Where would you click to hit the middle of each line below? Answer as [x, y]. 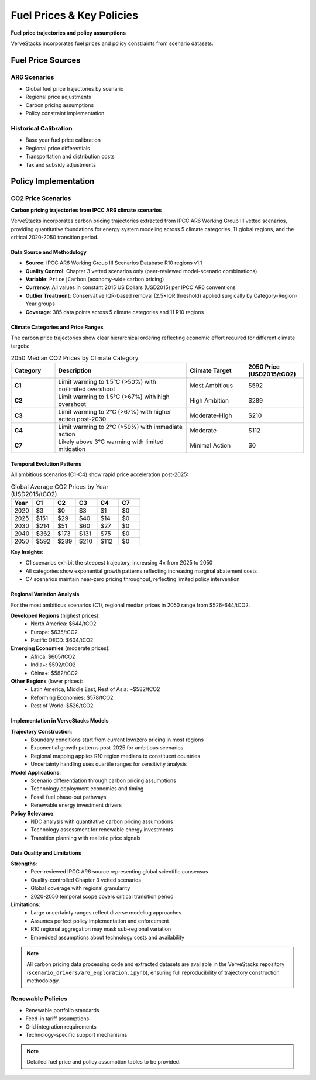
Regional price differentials [58, 148]
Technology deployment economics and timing [87, 789]
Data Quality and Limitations [46, 853]
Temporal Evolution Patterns [46, 464]
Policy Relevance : [33, 813]
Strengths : [24, 864]
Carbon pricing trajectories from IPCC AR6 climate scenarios [86, 210]
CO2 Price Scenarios [41, 198]
